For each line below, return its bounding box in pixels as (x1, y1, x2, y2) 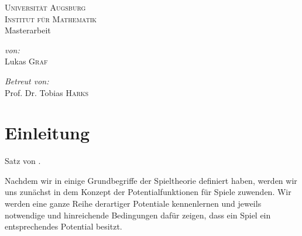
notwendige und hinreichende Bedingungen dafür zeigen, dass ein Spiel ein (5, 208, 271, 221)
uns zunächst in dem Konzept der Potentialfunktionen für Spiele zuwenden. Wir (5, 186, 291, 198)
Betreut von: (5, 74, 49, 87)
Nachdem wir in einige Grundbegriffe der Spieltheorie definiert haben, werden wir (5, 174, 297, 186)
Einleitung (5, 121, 90, 145)
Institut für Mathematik (5, 12, 97, 25)
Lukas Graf (5, 55, 48, 67)
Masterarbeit (5, 24, 51, 36)
